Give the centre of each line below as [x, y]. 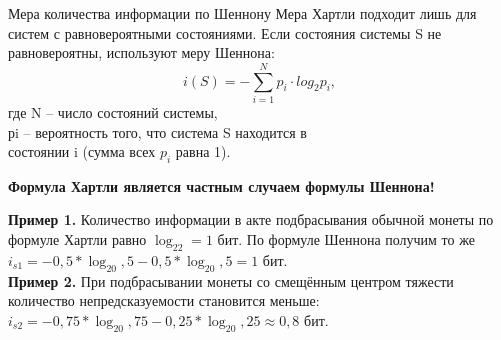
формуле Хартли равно [77, 239]
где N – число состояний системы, [113, 111]
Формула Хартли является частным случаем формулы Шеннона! [221, 185]
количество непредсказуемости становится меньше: [164, 300]
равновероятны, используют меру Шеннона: [141, 52]
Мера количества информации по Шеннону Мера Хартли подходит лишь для [242, 13]
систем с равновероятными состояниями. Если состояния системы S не [225, 32]
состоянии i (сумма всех [82, 151]
